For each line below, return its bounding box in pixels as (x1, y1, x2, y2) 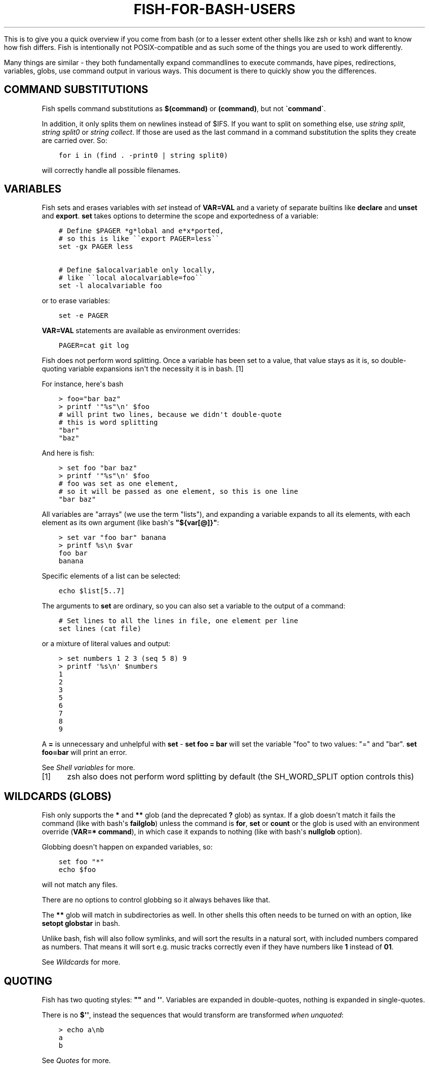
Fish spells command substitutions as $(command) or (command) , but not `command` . (42, 104, 326, 113)
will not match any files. (42, 880, 118, 889)
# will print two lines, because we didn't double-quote (58, 411, 282, 419)
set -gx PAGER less (58, 242, 133, 251)
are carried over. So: (42, 136, 107, 145)
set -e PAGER (58, 312, 108, 320)
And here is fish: (42, 449, 95, 458)
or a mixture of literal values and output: (42, 639, 170, 648)
